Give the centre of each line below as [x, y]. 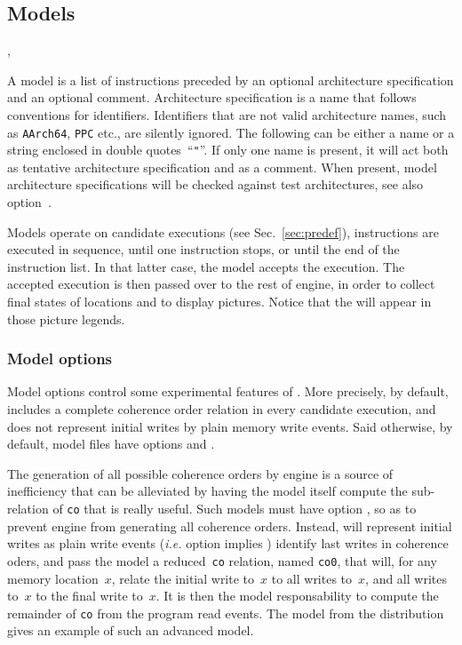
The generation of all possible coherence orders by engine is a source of [200, 473]
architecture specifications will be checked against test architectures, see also [215, 184]
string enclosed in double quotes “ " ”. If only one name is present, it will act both [228, 150]
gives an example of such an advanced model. [131, 630]
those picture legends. [66, 319]
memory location [53, 578]
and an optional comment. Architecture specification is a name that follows [212, 97]
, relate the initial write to [183, 578]
